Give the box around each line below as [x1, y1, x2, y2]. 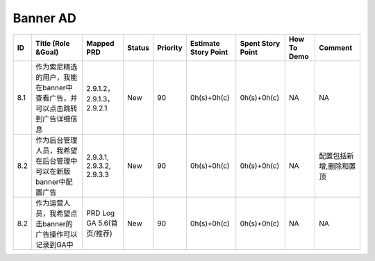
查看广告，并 [35, 93, 78, 103]
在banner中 [35, 83, 73, 92]
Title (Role [35, 38, 70, 48]
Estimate [190, 38, 220, 48]
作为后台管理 [35, 135, 78, 145]
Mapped [86, 38, 115, 48]
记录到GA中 [35, 239, 74, 249]
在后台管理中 [35, 156, 78, 166]
